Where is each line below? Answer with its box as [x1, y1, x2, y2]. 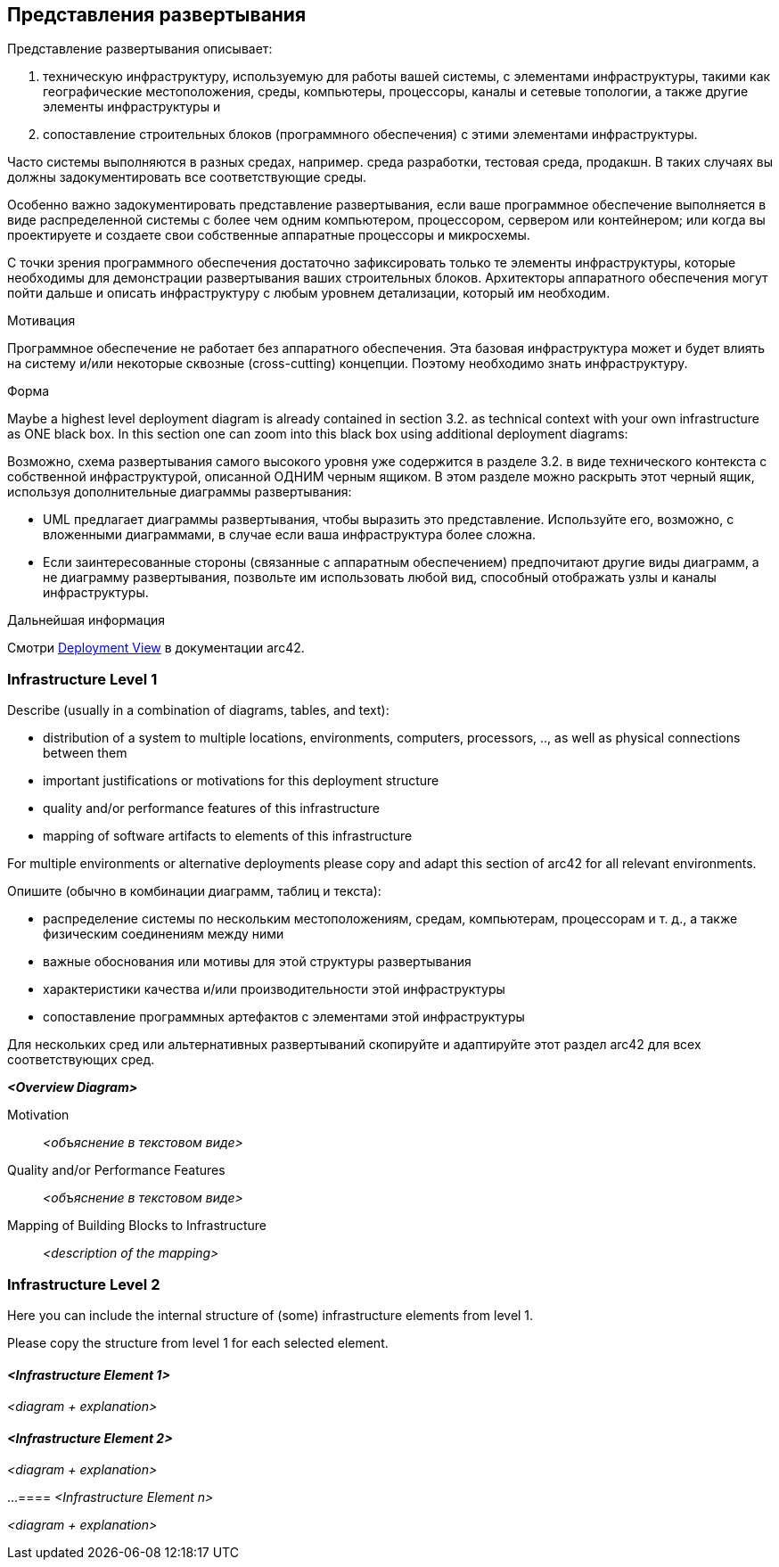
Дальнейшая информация [7, 612, 166, 628]
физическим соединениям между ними [43, 926, 284, 942]
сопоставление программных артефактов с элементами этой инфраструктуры [43, 1009, 525, 1025]
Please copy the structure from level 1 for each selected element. [7, 1334, 389, 1350]
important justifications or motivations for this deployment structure [43, 773, 439, 789]
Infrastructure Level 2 [7, 1275, 160, 1293]
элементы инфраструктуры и [43, 99, 221, 115]
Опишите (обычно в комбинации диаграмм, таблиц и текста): [7, 883, 381, 899]
